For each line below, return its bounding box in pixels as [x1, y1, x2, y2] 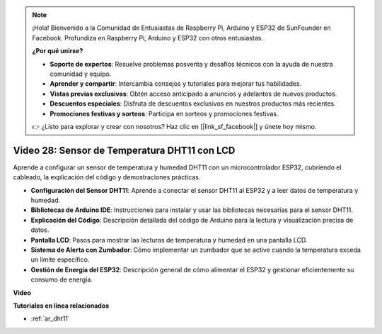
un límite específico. [30, 255, 90, 264]
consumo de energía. [30, 275, 93, 284]
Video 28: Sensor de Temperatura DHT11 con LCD [13, 144, 236, 156]
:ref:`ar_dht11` [30, 314, 70, 323]
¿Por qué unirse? [32, 47, 83, 55]
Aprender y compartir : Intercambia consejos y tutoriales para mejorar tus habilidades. [50, 79, 302, 88]
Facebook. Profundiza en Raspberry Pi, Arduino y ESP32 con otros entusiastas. [32, 33, 263, 42]
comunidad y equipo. [50, 69, 112, 78]
